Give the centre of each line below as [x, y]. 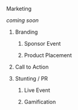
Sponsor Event [42, 44]
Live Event [37, 90]
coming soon [23, 20]
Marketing [19, 9]
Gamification [40, 102]
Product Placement [48, 55]
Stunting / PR [31, 78]
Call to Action [32, 67]
